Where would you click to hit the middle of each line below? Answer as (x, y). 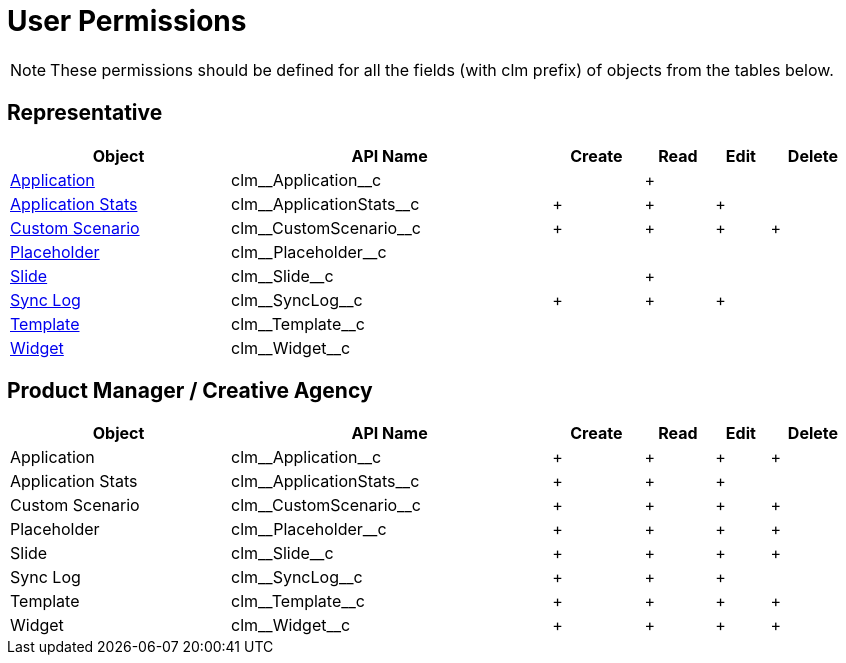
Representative (85, 113)
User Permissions (127, 21)
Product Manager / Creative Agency (190, 391)
